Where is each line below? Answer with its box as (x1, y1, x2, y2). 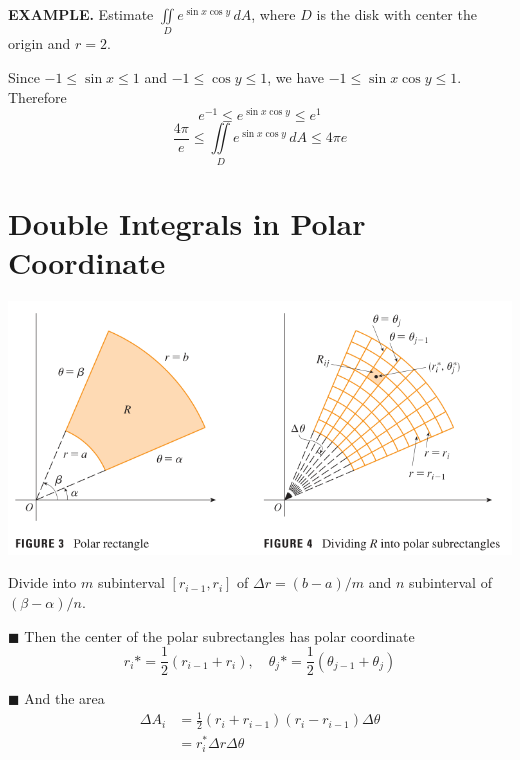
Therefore (8, 86, 67, 107)
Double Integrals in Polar (8, 202, 366, 243)
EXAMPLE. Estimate (8, 4, 154, 24)
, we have (267, 66, 324, 87)
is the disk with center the (316, 4, 477, 24)
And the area (24, 688, 105, 709)
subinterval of (408, 572, 492, 593)
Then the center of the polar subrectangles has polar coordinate (24, 625, 415, 646)
